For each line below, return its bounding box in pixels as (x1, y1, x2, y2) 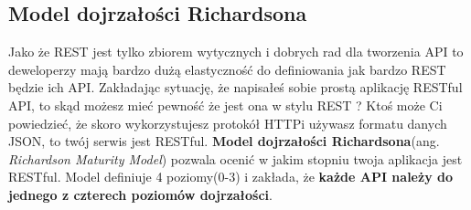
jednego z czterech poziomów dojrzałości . (8, 184, 273, 204)
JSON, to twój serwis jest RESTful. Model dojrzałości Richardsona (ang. (8, 131, 440, 151)
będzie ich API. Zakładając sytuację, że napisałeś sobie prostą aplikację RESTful (8, 78, 463, 97)
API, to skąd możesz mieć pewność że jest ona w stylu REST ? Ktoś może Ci (8, 95, 443, 114)
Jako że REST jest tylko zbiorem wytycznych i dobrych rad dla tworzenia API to (8, 42, 464, 61)
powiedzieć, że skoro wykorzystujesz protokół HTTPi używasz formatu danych (8, 113, 447, 132)
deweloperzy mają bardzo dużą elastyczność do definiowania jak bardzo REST (8, 59, 446, 79)
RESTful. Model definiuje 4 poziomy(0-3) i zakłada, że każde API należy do (8, 167, 453, 186)
